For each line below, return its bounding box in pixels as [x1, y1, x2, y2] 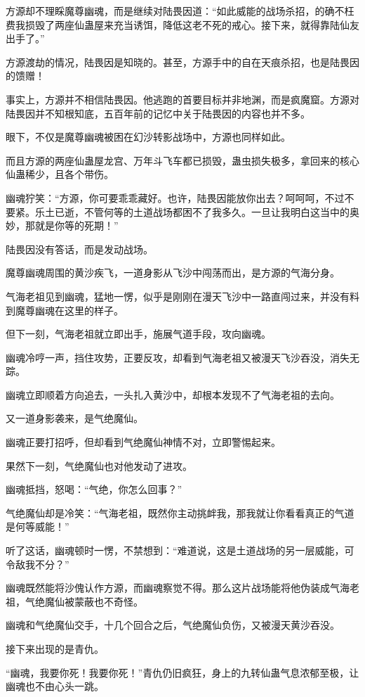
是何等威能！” [6, 519, 69, 534]
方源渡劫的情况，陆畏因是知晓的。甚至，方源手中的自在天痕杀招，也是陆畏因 [6, 54, 359, 69]
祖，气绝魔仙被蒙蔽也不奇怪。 [6, 594, 143, 608]
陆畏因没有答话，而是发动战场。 [6, 241, 153, 256]
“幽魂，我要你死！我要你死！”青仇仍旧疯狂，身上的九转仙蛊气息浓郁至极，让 [6, 665, 359, 679]
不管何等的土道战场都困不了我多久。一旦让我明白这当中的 [84, 204, 350, 219]
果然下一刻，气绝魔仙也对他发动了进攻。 [6, 458, 192, 473]
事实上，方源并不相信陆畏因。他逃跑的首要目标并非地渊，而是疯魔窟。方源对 [6, 91, 359, 106]
